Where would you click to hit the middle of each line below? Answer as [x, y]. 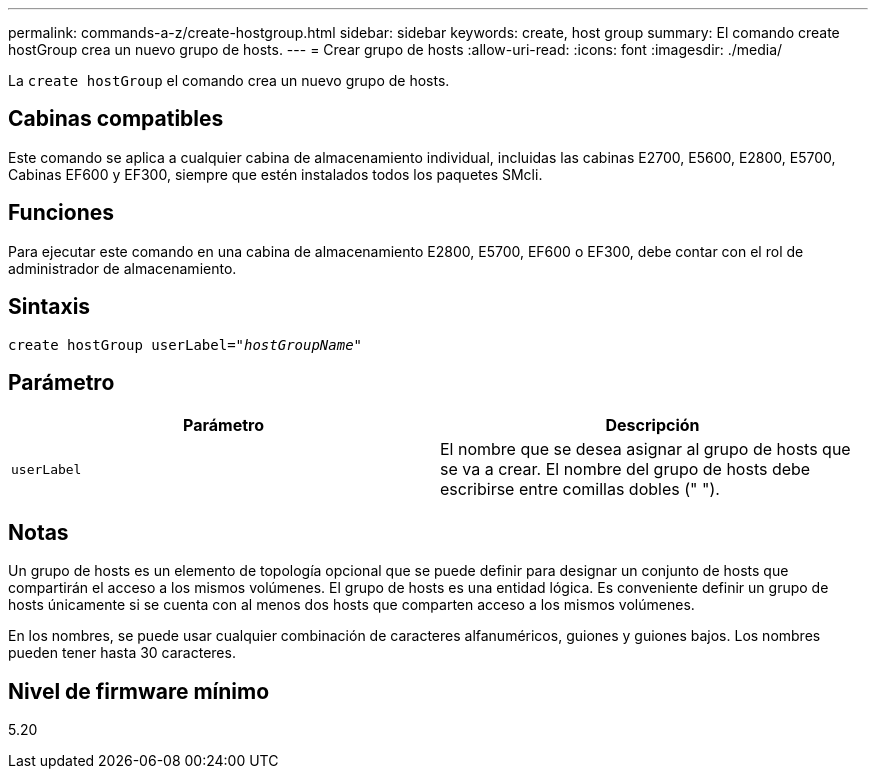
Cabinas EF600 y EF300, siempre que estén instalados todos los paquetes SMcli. [275, 174]
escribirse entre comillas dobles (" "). [580, 489]
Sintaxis [49, 307]
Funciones [61, 213]
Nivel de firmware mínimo [139, 691]
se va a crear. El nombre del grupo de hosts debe [625, 469]
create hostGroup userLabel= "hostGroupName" [185, 344]
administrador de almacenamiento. [122, 268]
